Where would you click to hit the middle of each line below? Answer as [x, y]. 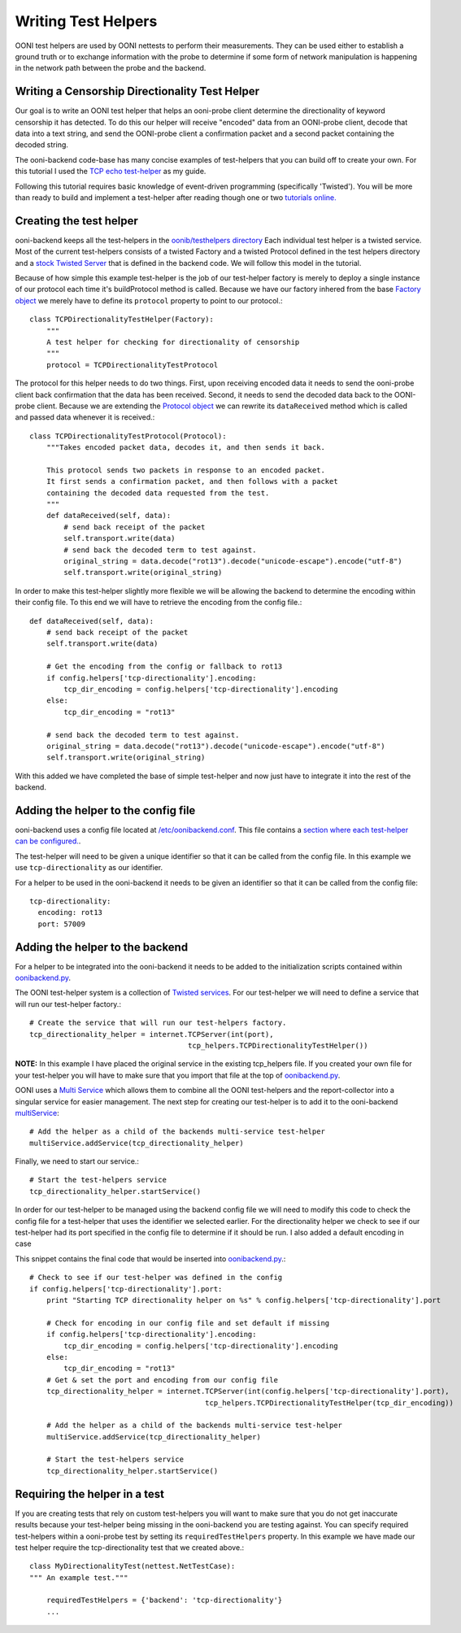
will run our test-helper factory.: [68, 1004]
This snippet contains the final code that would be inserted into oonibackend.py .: [150, 1258]
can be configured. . [48, 841]
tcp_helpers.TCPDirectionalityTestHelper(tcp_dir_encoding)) [329, 1402]
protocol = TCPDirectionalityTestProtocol [132, 365]
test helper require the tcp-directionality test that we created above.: [130, 1547]
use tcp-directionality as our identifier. [89, 868]
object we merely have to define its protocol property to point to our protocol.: [149, 300]
